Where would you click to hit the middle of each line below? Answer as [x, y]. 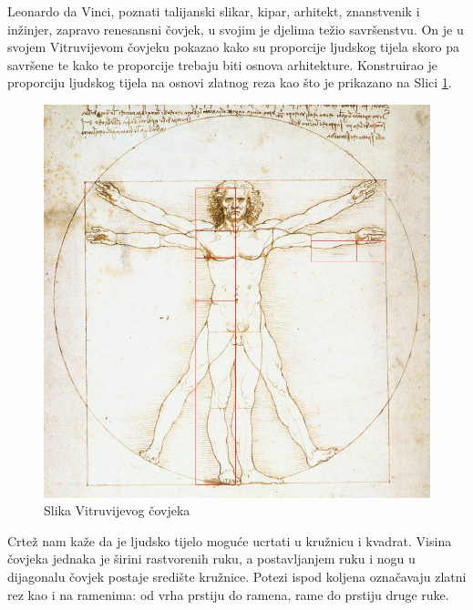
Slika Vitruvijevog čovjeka [117, 510]
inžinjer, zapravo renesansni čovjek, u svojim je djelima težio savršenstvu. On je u [236, 29]
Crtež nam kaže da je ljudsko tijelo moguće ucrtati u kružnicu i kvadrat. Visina [230, 540]
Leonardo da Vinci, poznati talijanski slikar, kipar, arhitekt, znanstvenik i [214, 11]
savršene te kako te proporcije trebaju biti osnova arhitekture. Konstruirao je [222, 64]
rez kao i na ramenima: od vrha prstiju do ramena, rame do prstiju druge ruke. [228, 594]
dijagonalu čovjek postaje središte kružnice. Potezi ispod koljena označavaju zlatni [237, 577]
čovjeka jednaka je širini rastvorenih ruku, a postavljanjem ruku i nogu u [211, 559]
